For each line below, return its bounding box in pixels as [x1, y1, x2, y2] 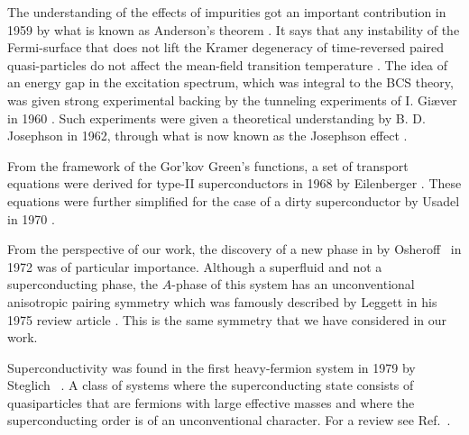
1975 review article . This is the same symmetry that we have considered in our [7, 310, 447, 329]
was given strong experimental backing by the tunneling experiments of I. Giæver [7, 90, 457, 109]
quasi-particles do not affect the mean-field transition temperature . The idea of [7, 55, 448, 74]
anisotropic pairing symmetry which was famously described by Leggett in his [7, 292, 437, 311]
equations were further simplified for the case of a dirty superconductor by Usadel [7, 191, 460, 210]
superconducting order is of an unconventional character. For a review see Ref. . [7, 411, 451, 430]
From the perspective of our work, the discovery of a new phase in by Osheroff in [7, 240, 462, 258]
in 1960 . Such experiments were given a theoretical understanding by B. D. [7, 108, 426, 127]
